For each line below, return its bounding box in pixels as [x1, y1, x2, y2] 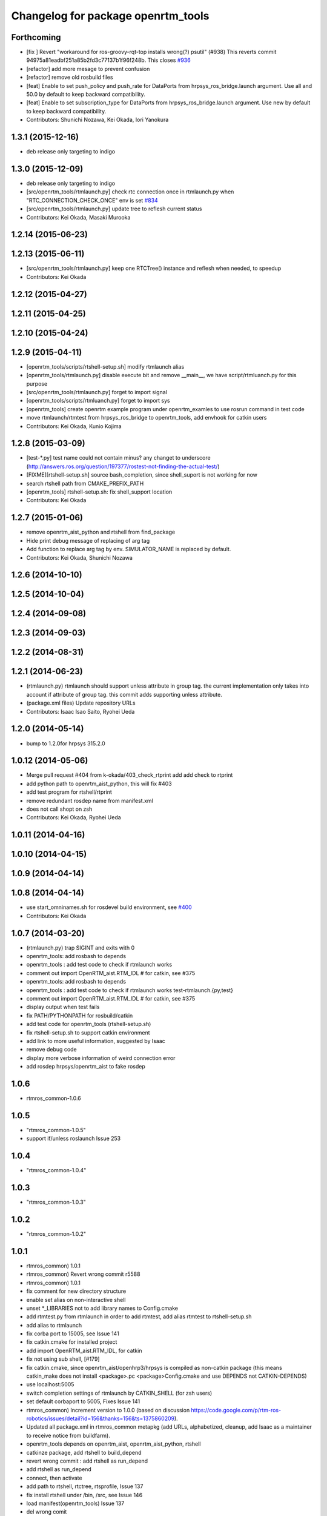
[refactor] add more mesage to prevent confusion [26, 65, 150, 72]
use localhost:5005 [26, 1381, 74, 1388]
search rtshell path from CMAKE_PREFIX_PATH [26, 480, 144, 487]
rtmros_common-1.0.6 [26, 1095, 81, 1102]
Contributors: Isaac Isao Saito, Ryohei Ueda [26, 708, 135, 715]
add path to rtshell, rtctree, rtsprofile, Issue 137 [26, 1483, 144, 1490]
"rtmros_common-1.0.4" [26, 1167, 87, 1174]
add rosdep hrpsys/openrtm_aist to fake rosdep [26, 1063, 145, 1070]
